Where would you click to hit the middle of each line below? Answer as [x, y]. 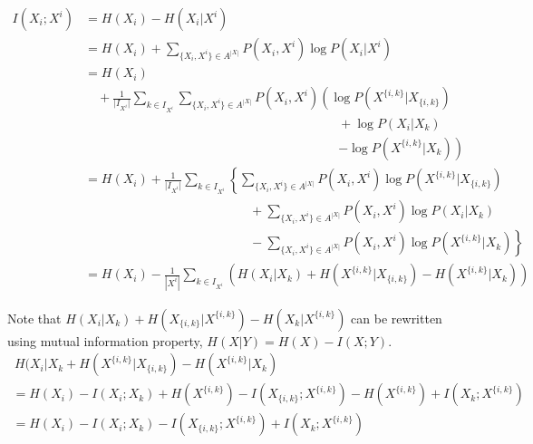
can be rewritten [397, 318]
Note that [34, 318]
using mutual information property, [105, 340]
